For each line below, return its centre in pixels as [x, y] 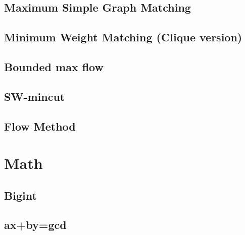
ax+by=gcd [35, 225]
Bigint [20, 195]
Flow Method [40, 126]
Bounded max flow [54, 66]
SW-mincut [35, 96]
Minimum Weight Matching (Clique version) [123, 37]
